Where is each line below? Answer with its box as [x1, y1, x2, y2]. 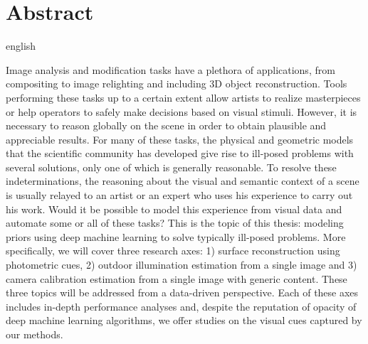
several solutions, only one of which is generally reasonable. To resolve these [6, 159, 337, 174]
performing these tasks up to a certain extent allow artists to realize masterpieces [6, 90, 361, 104]
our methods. [6, 327, 63, 341]
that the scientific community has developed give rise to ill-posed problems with [6, 146, 354, 161]
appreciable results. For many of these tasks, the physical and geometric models [6, 131, 354, 146]
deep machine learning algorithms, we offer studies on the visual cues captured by [6, 313, 362, 328]
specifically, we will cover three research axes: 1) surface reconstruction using [6, 243, 340, 258]
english [6, 38, 36, 53]
